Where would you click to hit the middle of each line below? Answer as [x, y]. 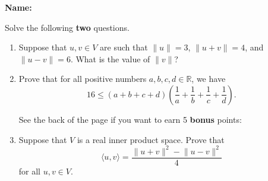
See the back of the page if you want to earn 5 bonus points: [130, 119]
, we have [209, 79]
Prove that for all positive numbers [83, 79]
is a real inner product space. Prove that [151, 139]
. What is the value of [110, 58]
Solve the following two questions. [67, 27]
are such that [124, 47]
